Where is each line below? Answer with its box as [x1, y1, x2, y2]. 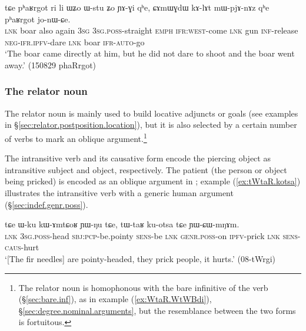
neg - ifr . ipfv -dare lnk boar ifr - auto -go [5, 35, 145, 48]
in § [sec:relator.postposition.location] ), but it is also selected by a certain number [5, 118, 297, 131]
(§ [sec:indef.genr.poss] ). [5, 198, 88, 210]
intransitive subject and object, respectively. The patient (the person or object [5, 163, 287, 176]
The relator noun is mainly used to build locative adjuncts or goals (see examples [5, 107, 298, 119]
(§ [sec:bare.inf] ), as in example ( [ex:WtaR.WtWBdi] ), [18, 293, 212, 305]
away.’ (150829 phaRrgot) [5, 58, 97, 71]
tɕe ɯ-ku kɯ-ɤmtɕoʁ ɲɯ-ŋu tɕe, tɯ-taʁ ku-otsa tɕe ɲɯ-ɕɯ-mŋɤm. [5, 218, 240, 230]
